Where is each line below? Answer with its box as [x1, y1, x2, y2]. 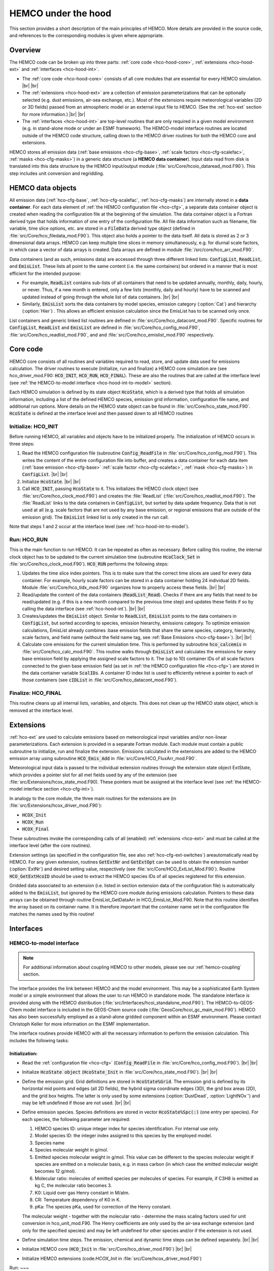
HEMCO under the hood [9, 8, 112, 19]
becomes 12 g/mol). [35, 1168, 76, 1174]
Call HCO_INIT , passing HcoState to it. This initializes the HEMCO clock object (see [22, 486, 199, 492]
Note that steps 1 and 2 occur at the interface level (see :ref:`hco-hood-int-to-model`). [9, 524, 190, 530]
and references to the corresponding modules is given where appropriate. [9, 32, 164, 38]
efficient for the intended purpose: [9, 270, 81, 277]
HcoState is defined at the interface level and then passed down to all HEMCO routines [9, 410, 193, 416]
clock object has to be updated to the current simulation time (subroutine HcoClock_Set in [9, 554, 200, 560]
